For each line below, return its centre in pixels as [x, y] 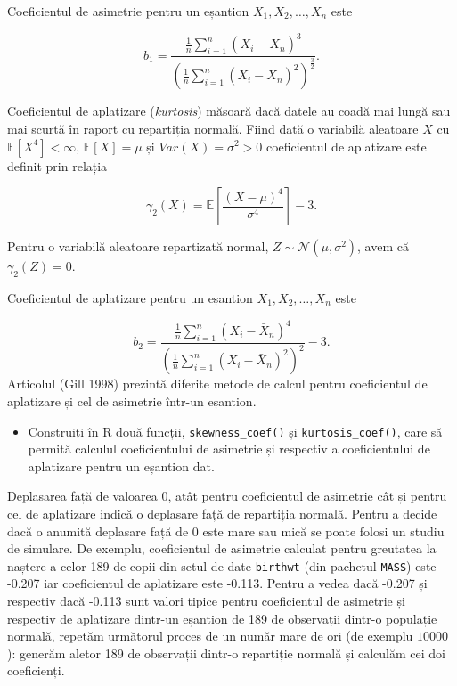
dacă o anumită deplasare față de [98, 531]
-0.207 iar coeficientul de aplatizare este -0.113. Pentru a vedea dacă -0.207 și [217, 583]
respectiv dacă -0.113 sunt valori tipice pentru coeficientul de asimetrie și [206, 601]
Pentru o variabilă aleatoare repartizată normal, [138, 246]
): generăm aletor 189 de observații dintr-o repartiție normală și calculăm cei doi [226, 653]
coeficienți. [36, 670]
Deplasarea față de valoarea [82, 496]
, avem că [383, 246]
